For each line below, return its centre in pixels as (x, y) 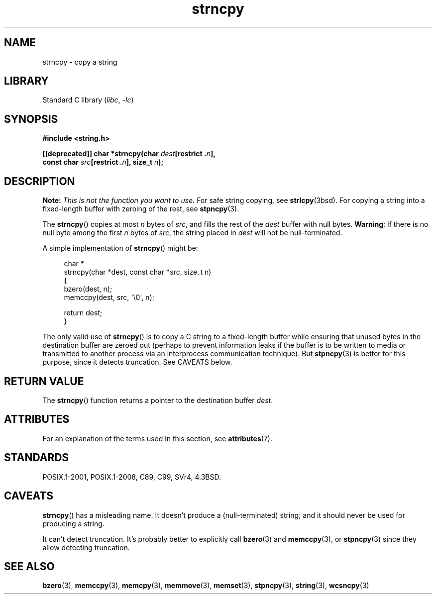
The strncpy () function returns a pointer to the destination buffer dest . (158, 400)
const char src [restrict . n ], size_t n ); (103, 162)
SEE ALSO (29, 566)
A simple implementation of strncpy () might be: (120, 248)
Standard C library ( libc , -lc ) (88, 100)
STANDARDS (37, 458)
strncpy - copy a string (80, 62)
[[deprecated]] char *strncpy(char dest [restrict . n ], (129, 154)
